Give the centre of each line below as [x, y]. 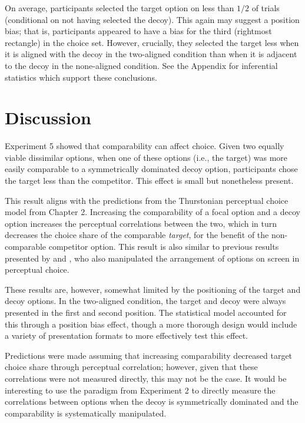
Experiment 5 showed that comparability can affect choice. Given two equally [145, 146]
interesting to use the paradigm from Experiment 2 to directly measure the [140, 390]
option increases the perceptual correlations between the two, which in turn [141, 223]
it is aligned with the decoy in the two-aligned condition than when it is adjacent [151, 54]
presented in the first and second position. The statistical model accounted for [146, 312]
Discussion [48, 118]
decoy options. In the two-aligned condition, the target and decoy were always [145, 301]
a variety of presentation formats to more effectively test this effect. [126, 336]
